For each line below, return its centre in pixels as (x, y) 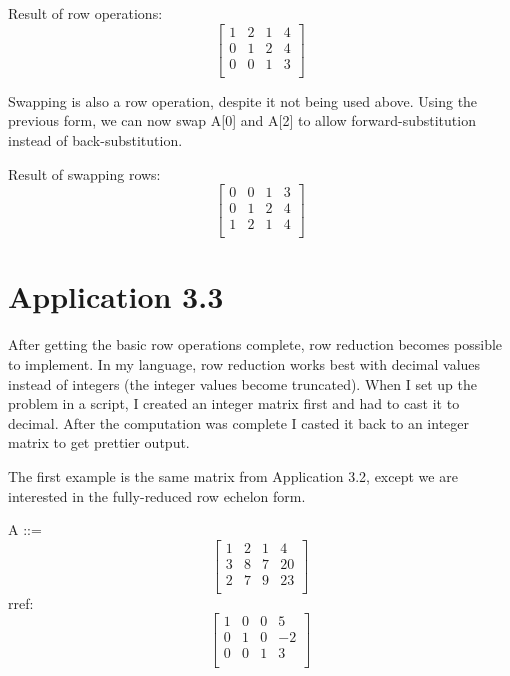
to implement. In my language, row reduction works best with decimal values (244, 363)
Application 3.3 (116, 296)
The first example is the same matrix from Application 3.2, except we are (233, 475)
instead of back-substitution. (95, 139)
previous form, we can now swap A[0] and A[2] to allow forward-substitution (242, 120)
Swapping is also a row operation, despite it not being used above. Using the (243, 100)
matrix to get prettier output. (99, 442)
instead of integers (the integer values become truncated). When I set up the (242, 383)
